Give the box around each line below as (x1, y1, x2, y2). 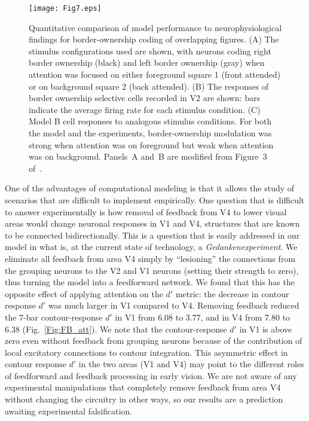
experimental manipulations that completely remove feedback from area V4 (5, 381, 281, 393)
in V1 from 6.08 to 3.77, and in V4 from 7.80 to (115, 310, 290, 323)
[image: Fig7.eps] (29, 4, 102, 13)
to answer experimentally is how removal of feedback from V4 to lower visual (5, 205, 287, 218)
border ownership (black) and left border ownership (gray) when (29, 56, 265, 69)
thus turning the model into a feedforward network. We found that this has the (5, 276, 295, 288)
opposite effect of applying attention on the (5, 287, 163, 300)
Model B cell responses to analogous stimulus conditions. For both (29, 115, 272, 127)
